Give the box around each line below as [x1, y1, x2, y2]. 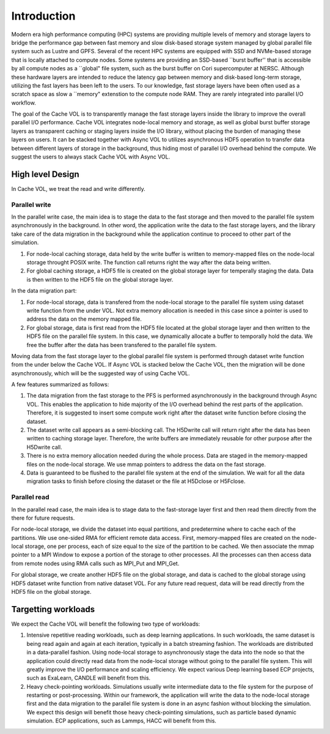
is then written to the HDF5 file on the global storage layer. [26, 275, 174, 283]
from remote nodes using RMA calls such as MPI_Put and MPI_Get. [11, 560, 180, 567]
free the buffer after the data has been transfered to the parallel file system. [26, 341, 217, 348]
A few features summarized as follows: [11, 381, 109, 388]
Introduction [11, 9, 76, 23]
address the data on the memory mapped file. [26, 315, 142, 323]
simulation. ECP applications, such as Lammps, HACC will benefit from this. [26, 717, 217, 725]
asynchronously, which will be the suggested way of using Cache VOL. [11, 369, 190, 376]
